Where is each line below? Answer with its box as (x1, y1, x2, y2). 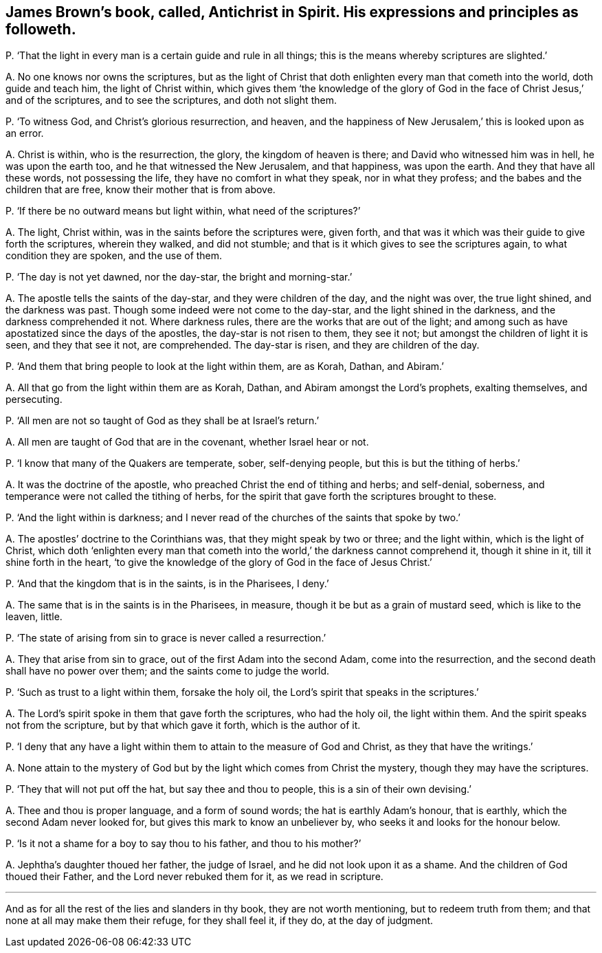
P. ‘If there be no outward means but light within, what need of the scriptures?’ (5, 205, 361, 217)
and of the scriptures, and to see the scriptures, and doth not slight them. (5, 94, 337, 107)
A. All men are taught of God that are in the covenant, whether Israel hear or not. (5, 436, 369, 448)
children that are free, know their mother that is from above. (5, 184, 276, 196)
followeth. (5, 21, 76, 38)
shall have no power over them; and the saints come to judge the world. (5, 665, 330, 677)
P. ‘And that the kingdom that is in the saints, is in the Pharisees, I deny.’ (5, 578, 329, 590)
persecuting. (5, 393, 63, 406)
